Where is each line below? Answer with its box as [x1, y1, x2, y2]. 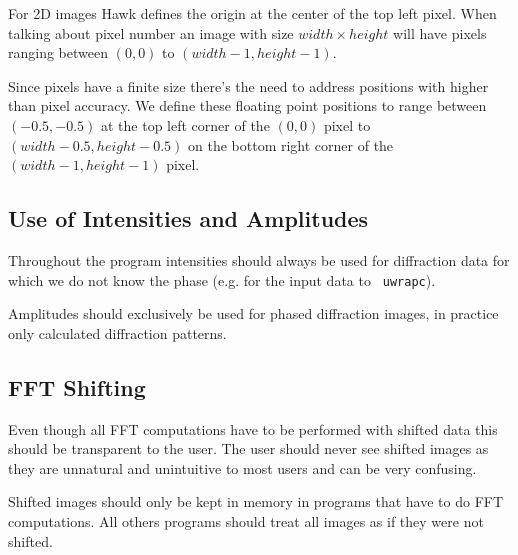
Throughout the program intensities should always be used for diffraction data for [8, 249, 510, 270]
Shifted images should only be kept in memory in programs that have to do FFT [8, 491, 504, 512]
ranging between [8, 42, 108, 63]
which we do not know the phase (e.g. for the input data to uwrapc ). [8, 269, 436, 290]
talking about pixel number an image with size [8, 22, 294, 43]
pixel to [323, 114, 371, 135]
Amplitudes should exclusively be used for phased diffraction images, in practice [8, 303, 499, 324]
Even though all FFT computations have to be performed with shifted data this [8, 418, 498, 439]
